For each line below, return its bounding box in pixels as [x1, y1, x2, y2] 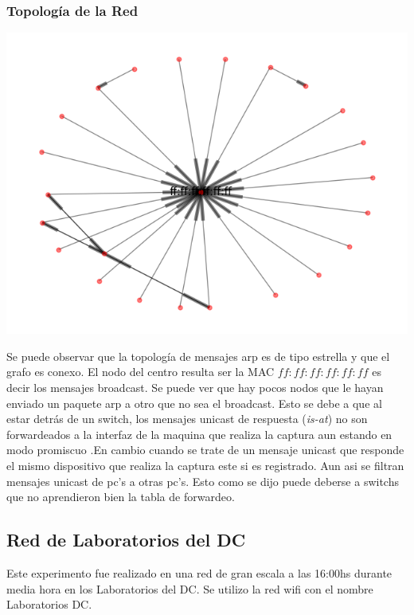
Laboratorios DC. [6, 596, 92, 613]
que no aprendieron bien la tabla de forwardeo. [6, 488, 235, 505]
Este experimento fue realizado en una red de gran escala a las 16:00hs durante [6, 564, 393, 581]
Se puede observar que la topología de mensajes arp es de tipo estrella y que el [6, 347, 390, 364]
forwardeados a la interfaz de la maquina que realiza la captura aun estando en [6, 425, 393, 442]
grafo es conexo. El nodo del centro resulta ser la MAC [6, 363, 275, 380]
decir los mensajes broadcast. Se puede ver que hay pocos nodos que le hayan [6, 379, 384, 395]
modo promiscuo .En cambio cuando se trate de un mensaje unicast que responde [6, 441, 404, 458]
